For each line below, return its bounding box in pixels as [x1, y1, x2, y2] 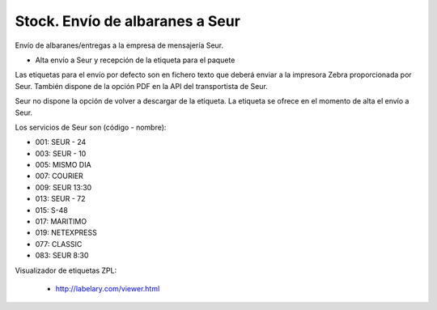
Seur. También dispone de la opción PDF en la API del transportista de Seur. [15, 81, 269, 91]
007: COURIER [35, 171, 84, 181]
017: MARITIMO [35, 217, 87, 227]
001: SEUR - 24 [35, 138, 87, 147]
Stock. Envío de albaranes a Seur [15, 12, 240, 30]
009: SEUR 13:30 [35, 182, 92, 192]
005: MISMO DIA [35, 160, 92, 170]
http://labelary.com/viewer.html [55, 283, 160, 293]
